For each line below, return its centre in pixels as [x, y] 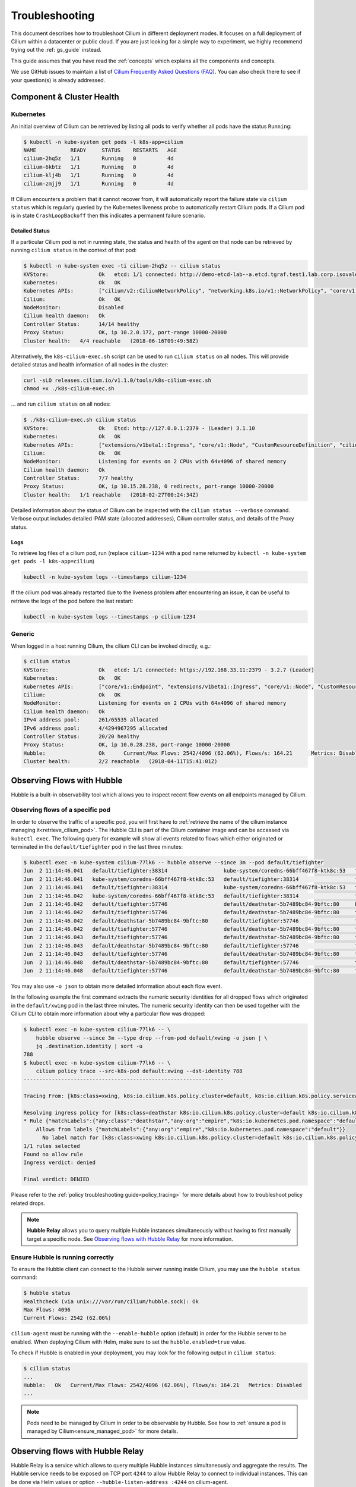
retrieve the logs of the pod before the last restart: [72, 601]
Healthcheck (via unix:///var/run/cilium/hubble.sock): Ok [111, 1301]
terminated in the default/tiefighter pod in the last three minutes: [97, 846]
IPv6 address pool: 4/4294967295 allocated [96, 728]
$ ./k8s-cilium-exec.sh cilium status [80, 420]
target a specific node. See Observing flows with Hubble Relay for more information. [130, 1239]
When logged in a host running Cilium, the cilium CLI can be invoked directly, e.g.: [111, 646]
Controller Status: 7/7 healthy [78, 478]
